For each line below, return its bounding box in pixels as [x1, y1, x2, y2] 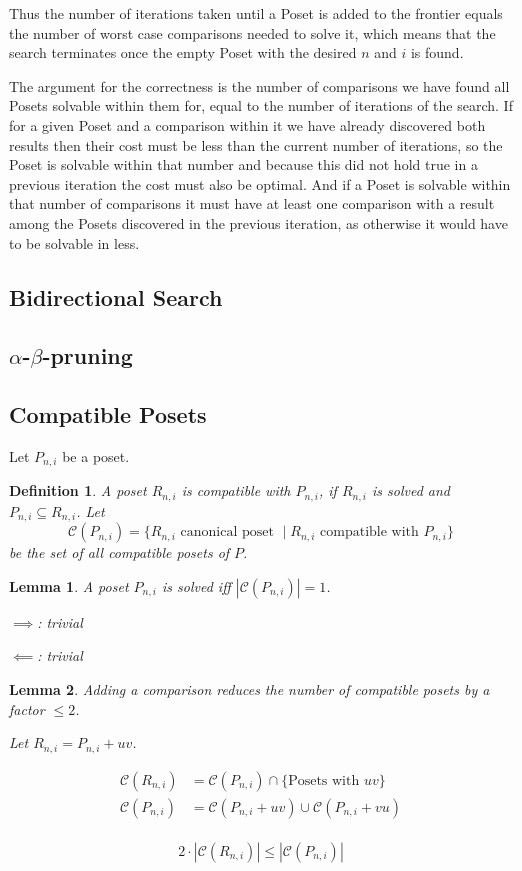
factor [9, 698, 45, 719]
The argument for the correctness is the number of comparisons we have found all [9, 75, 510, 96]
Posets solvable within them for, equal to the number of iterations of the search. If [9, 95, 513, 116]
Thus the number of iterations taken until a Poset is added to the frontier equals [9, 3, 503, 23]
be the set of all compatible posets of [9, 542, 230, 563]
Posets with [288, 773, 360, 788]
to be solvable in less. [9, 232, 140, 253]
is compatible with [181, 480, 291, 501]
